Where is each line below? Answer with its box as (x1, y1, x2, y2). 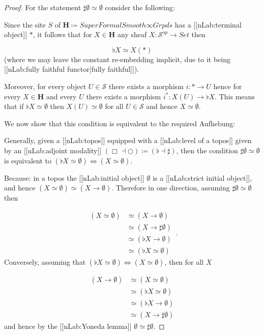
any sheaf (118, 29, 147, 40)
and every (46, 91, 77, 101)
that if (4, 101, 24, 111)
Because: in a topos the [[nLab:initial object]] (4, 172, 144, 183)
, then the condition (176, 145, 238, 155)
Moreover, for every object (4, 80, 86, 91)
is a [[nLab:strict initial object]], (153, 172, 252, 183)
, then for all (164, 256, 204, 267)
